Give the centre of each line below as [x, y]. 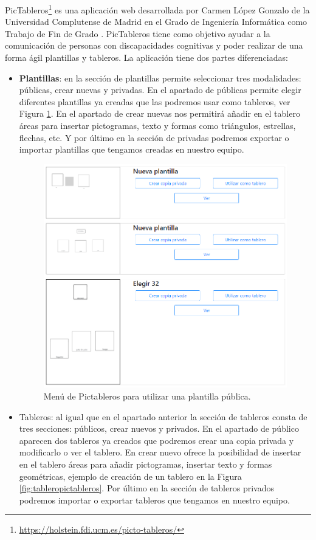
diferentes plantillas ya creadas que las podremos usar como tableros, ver [155, 101]
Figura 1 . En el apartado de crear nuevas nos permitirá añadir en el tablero [160, 113]
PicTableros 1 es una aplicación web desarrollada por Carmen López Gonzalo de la [157, 9]
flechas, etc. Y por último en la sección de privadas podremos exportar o [154, 137]
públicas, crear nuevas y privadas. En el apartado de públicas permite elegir [160, 90]
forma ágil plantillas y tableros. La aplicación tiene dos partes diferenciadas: [146, 57]
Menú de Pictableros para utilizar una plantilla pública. [147, 396]
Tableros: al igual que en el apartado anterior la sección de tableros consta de [163, 416]
